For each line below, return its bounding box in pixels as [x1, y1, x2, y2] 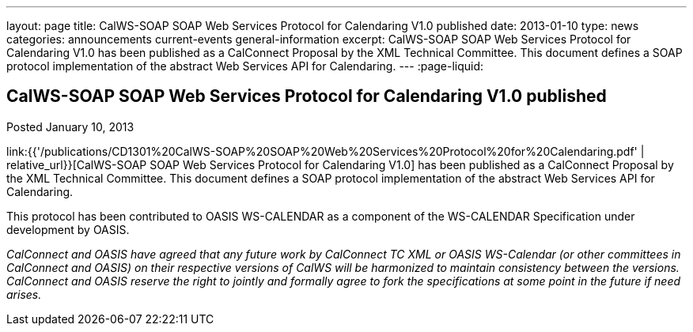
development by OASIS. [6, 222, 130, 236]
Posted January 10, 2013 [6, 119, 134, 134]
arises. [6, 287, 42, 301]
